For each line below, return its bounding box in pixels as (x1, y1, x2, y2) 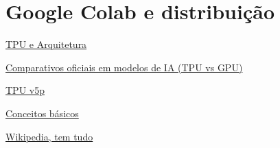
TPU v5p (5, 83, 45, 97)
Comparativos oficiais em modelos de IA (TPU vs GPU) (5, 60, 243, 74)
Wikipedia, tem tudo (5, 129, 93, 143)
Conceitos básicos (5, 106, 79, 120)
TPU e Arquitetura (5, 37, 87, 51)
